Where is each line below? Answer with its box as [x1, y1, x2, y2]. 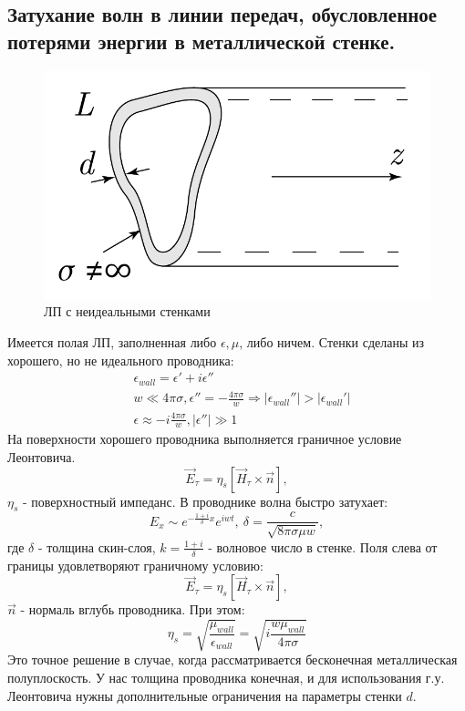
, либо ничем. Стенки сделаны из [239, 333, 425, 352]
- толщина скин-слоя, [37, 537, 156, 556]
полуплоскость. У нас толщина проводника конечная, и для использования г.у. [7, 668, 445, 687]
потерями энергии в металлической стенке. [7, 26, 396, 55]
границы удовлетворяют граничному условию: [7, 555, 263, 574]
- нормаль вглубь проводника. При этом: [20, 600, 245, 619]
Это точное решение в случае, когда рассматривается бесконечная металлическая [7, 650, 458, 669]
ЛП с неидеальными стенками [44, 302, 211, 321]
